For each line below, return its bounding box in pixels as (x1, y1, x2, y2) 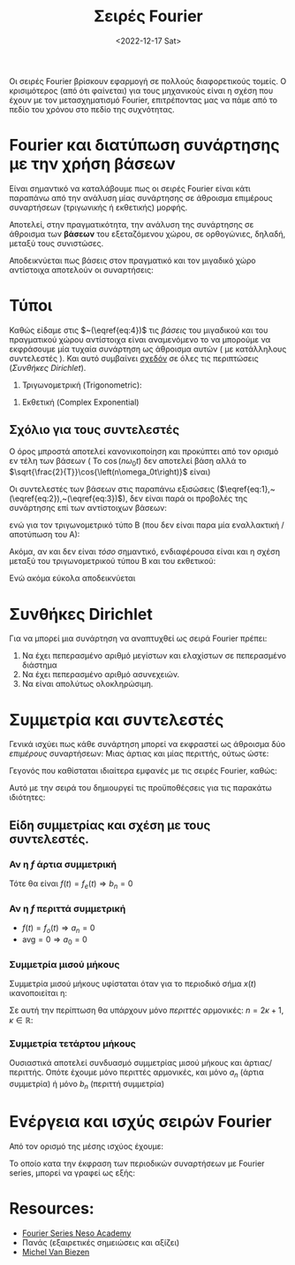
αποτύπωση (9, 529, 53, 540)
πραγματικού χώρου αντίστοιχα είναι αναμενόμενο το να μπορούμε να (9, 334, 271, 344)
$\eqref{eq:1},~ (219, 484, 276, 495)
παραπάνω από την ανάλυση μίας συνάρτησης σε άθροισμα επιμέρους (9, 192, 274, 203)
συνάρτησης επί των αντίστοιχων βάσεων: (9, 503, 168, 513)
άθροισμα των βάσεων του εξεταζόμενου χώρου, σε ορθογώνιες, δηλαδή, (9, 228, 286, 239)
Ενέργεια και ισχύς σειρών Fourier (9, 1112, 272, 1132)
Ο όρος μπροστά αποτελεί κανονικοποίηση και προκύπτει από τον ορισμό (9, 445, 279, 457)
